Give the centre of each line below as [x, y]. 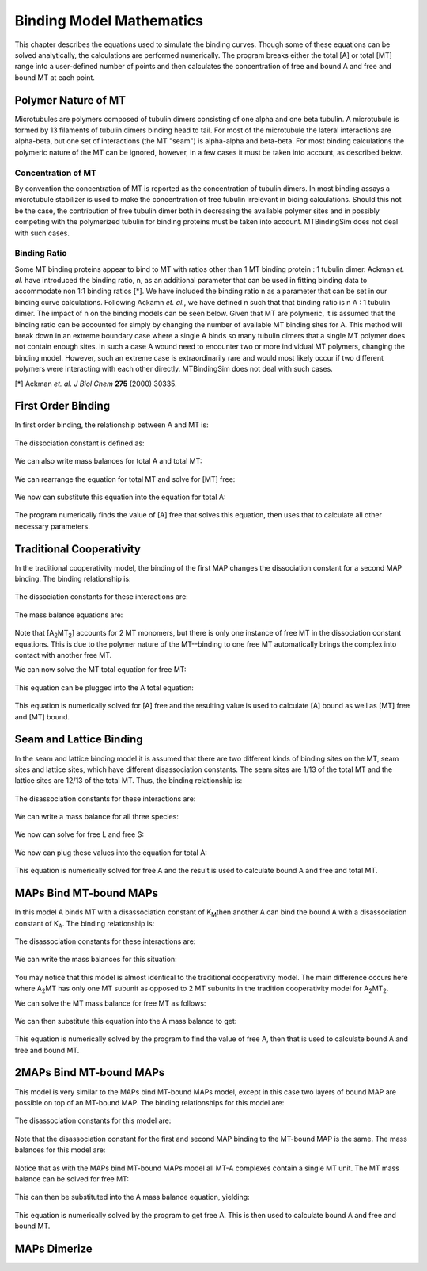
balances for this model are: [60, 1150]
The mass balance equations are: [69, 615]
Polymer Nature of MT [70, 100]
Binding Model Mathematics [109, 21]
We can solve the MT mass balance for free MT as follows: [110, 1003]
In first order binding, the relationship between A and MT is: [111, 425]
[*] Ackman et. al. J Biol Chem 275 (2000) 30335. [96, 384]
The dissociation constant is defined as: [79, 443]
